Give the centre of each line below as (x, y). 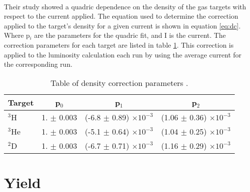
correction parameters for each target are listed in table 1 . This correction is (119, 44)
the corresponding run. (38, 64)
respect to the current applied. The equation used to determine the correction (121, 16)
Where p (17, 35)
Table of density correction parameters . (119, 82)
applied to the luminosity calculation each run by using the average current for (123, 54)
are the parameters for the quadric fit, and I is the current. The (130, 35)
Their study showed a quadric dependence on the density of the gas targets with (125, 6)
